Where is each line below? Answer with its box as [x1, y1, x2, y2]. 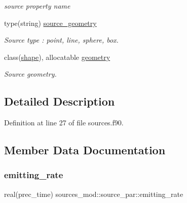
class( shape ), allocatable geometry [4, 51, 110, 62]
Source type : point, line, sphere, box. [4, 35, 119, 45]
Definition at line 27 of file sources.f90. [4, 117, 124, 128]
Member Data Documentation [4, 142, 166, 158]
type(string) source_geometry [4, 17, 97, 28]
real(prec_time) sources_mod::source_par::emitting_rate [4, 188, 183, 199]
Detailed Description [4, 93, 115, 109]
